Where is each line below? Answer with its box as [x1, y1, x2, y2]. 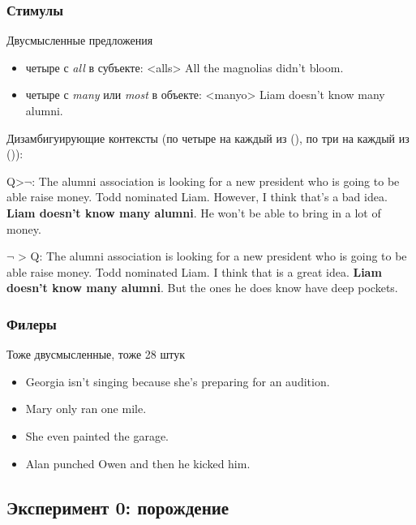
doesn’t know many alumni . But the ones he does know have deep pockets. [6, 279, 398, 296]
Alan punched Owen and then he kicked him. [25, 454, 251, 471]
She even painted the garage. [25, 427, 169, 444]
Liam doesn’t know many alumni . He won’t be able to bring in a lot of [6, 204, 381, 221]
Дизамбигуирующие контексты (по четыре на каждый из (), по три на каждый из [6, 129, 410, 146]
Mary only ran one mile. [25, 400, 147, 417]
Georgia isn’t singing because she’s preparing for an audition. [25, 372, 330, 389]
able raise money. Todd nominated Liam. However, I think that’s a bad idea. [6, 188, 388, 205]
